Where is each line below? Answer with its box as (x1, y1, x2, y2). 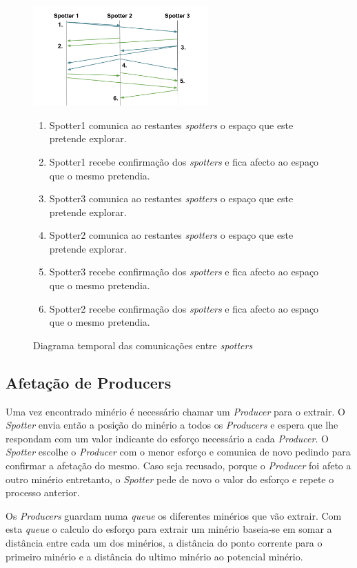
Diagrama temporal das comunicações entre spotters (33, 337, 253, 352)
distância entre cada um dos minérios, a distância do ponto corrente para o (6, 535, 323, 549)
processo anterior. (6, 485, 80, 500)
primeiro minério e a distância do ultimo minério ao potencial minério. (6, 549, 303, 563)
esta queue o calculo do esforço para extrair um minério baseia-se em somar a (6, 522, 332, 536)
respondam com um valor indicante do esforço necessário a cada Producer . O (6, 431, 329, 445)
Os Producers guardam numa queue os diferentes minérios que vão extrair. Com (6, 508, 342, 522)
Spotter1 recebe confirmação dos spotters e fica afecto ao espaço (49, 154, 319, 168)
